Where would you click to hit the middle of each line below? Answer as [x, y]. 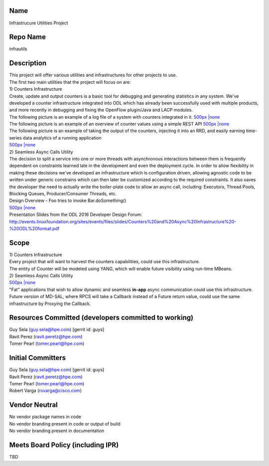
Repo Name [28, 37]
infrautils [18, 49]
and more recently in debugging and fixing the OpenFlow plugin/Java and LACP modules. [101, 110]
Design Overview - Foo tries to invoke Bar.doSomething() [68, 201]
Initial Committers [38, 358]
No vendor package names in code [45, 417]
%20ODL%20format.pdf [34, 228]
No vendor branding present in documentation [57, 431]
